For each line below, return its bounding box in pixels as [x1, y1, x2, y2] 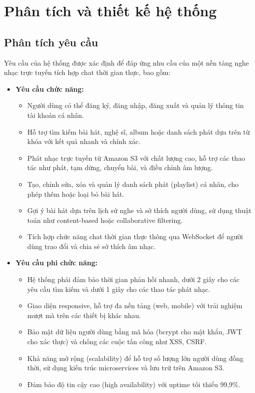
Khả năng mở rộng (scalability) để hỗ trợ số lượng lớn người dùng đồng [27, 353, 244, 363]
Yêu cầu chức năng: [15, 83, 84, 94]
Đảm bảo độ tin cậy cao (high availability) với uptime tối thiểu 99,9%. [27, 379, 240, 389]
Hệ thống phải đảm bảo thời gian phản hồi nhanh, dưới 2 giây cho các [27, 274, 240, 285]
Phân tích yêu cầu [4, 34, 98, 49]
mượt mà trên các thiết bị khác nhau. [27, 310, 141, 320]
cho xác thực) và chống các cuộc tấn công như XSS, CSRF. [27, 336, 207, 347]
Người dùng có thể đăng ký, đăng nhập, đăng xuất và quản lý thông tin [27, 100, 244, 110]
